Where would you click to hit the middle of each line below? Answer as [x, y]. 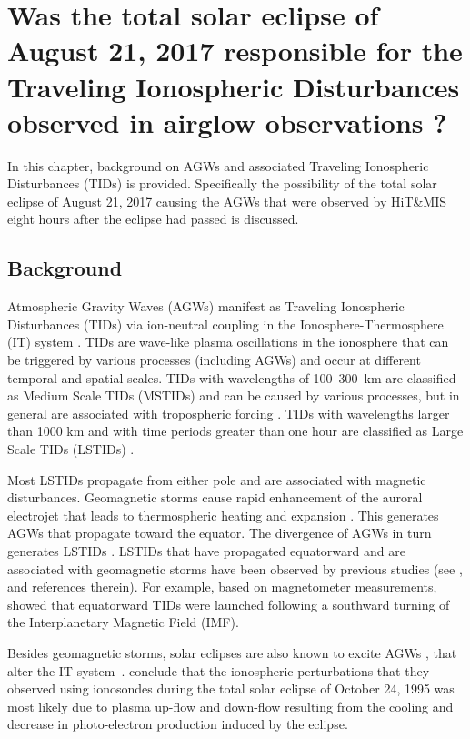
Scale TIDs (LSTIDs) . [71, 449]
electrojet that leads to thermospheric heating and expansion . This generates [223, 515]
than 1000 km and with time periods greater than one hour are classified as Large [235, 431]
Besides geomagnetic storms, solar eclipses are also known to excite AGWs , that [232, 652]
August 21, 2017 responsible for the [235, 51]
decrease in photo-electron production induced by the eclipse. [178, 724]
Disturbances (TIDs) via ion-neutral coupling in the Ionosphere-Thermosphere [225, 324]
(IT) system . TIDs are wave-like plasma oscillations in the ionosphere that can [228, 342]
